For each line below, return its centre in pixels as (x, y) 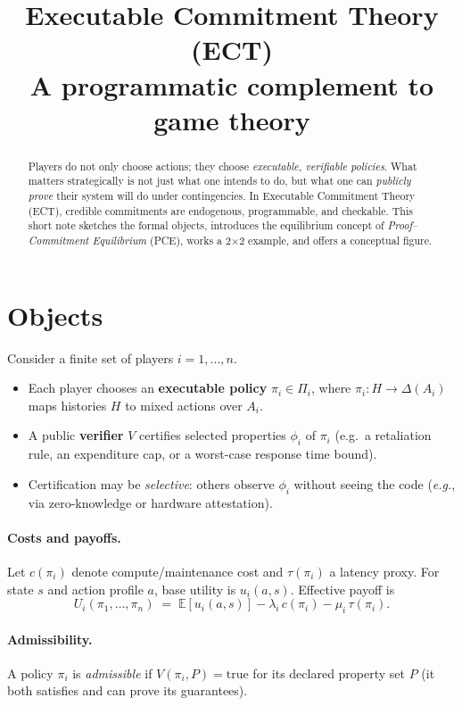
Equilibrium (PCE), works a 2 (161, 241)
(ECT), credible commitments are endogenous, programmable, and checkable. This (220, 210)
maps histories (67, 405)
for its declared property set (329, 673)
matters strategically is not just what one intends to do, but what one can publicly (219, 181)
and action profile (95, 589)
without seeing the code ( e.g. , (375, 483)
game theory (232, 119)
